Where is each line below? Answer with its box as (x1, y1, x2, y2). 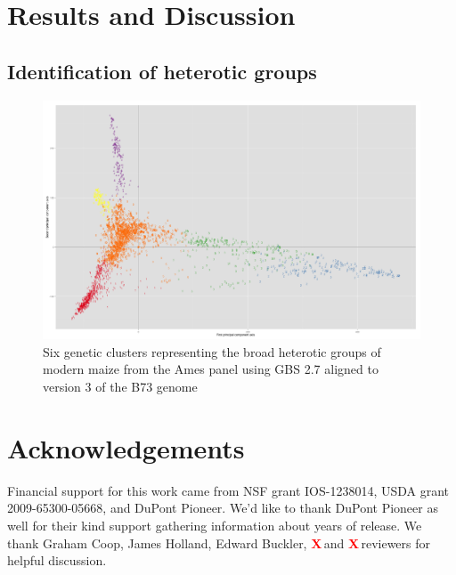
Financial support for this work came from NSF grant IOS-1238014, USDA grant (7, 481, 450, 499)
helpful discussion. (7, 551, 107, 570)
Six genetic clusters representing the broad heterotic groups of (43, 342, 381, 360)
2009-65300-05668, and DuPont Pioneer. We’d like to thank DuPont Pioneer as (7, 498, 438, 517)
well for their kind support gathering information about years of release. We (7, 515, 422, 534)
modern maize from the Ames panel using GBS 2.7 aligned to (43, 360, 379, 378)
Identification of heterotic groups (7, 57, 317, 85)
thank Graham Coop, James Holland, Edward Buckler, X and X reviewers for (7, 533, 430, 552)
